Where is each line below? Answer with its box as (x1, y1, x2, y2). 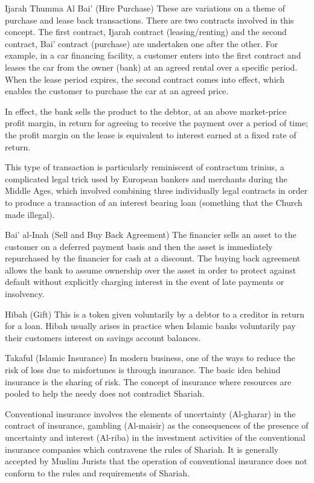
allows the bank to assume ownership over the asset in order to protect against (5, 263, 296, 276)
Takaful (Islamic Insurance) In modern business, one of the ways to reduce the (5, 351, 295, 364)
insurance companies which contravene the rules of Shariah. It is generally (5, 443, 279, 455)
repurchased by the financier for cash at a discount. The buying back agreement (5, 252, 301, 264)
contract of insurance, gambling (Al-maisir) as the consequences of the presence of (5, 419, 309, 432)
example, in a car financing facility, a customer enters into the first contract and (5, 49, 301, 62)
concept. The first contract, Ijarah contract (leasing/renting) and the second (5, 25, 287, 38)
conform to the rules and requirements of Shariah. (5, 466, 190, 479)
